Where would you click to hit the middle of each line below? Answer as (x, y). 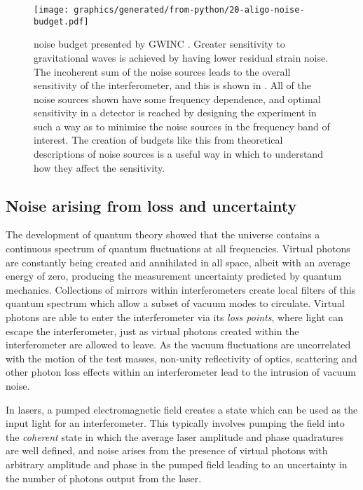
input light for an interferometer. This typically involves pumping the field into (175, 423)
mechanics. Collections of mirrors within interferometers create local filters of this (181, 289)
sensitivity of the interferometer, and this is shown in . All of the (173, 85)
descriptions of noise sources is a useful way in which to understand (178, 154)
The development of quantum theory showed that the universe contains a (163, 234)
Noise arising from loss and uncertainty (151, 205)
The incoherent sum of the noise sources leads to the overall (162, 71)
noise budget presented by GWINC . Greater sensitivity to (159, 44)
